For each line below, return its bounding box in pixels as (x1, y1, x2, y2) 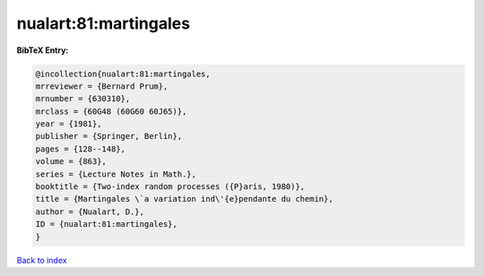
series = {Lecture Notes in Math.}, (35, 168, 197, 179)
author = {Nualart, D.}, (35, 206, 145, 217)
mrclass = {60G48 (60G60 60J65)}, (35, 106, 187, 116)
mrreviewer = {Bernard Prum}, (35, 81, 169, 91)
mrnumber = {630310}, (35, 94, 131, 104)
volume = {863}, (35, 157, 108, 167)
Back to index (16, 254, 67, 265)
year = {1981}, (35, 119, 102, 129)
